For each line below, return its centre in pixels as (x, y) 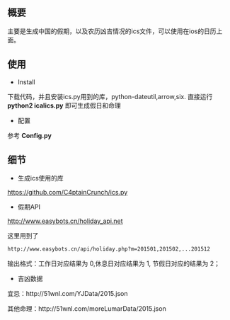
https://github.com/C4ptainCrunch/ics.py (68, 193)
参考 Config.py (29, 135)
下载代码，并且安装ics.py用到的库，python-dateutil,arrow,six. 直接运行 (110, 96)
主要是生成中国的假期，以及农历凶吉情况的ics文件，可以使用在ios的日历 (112, 31)
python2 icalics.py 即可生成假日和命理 (64, 105)
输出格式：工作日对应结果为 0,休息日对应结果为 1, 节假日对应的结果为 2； (114, 263)
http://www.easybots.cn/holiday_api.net (65, 221)
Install (26, 82)
